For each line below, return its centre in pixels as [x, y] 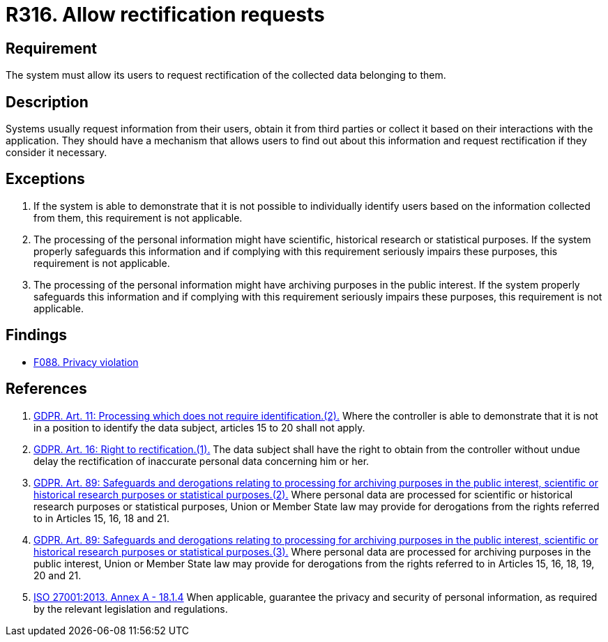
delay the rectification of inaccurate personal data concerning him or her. [202, 461]
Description [47, 102]
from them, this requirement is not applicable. [138, 217]
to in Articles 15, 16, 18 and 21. [102, 518]
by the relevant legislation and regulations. [131, 609]
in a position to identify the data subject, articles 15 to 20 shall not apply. [199, 427]
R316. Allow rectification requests [165, 15]
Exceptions [45, 179]
